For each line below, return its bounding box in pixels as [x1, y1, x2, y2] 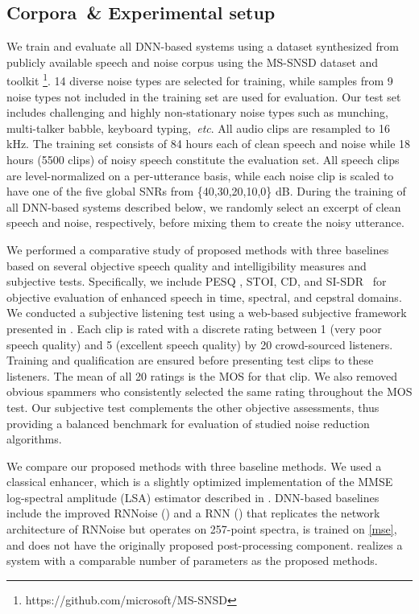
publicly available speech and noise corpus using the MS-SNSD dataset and [6, 53, 379, 70]
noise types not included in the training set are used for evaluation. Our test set [6, 88, 401, 105]
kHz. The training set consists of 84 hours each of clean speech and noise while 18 [6, 135, 411, 152]
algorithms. [6, 431, 62, 447]
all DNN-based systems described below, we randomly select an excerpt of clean [6, 198, 401, 215]
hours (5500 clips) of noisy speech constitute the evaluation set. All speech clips [6, 151, 400, 168]
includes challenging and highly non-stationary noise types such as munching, [6, 104, 388, 121]
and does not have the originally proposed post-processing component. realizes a [6, 536, 403, 553]
